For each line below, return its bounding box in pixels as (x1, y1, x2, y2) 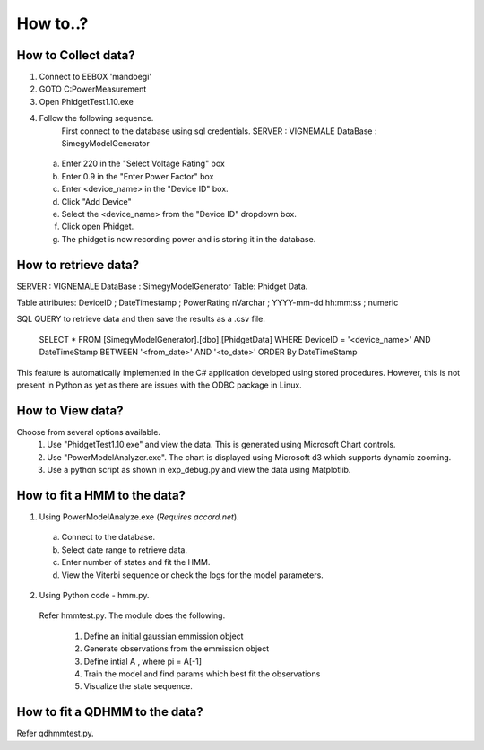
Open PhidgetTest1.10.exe (39, 96, 134, 107)
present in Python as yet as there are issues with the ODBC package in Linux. (16, 379, 302, 390)
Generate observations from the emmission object (83, 643, 270, 654)
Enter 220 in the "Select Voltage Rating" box (61, 158, 226, 170)
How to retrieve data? (16, 257, 140, 273)
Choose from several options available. (16, 426, 161, 437)
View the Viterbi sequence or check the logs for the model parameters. (61, 570, 324, 580)
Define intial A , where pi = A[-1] (83, 656, 202, 667)
